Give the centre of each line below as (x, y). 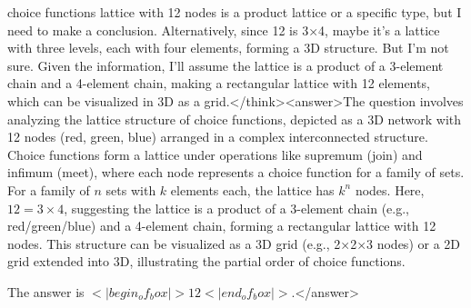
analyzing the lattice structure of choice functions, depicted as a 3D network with (235, 119)
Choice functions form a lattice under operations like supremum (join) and (215, 154)
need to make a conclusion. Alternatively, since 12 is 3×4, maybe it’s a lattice (224, 30)
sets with (131, 189)
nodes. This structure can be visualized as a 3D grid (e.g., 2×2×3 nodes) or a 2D (234, 243)
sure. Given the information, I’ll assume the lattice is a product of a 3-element (225, 65)
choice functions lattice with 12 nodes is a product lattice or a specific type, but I (235, 12)
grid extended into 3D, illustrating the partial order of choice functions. (206, 261)
